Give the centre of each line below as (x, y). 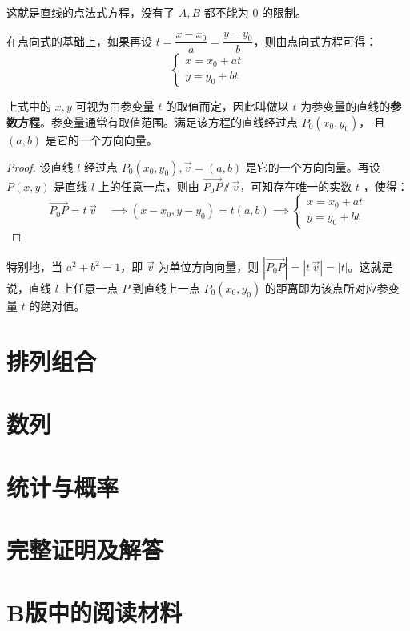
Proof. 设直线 (40, 166)
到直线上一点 (166, 288)
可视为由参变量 (115, 106)
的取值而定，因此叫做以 (227, 106)
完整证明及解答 (85, 549)
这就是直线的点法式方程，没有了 (90, 12)
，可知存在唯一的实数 (296, 186)
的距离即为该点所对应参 (326, 288)
